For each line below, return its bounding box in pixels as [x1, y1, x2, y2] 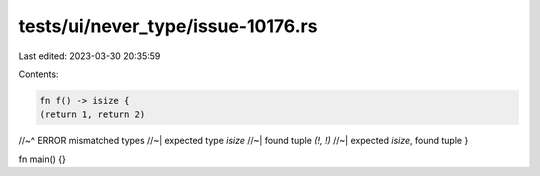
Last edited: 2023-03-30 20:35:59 [18, 50, 161, 62]
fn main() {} [18, 153, 67, 165]
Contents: [18, 68, 59, 80]
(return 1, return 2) [39, 109, 146, 120]
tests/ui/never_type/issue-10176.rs [18, 15, 318, 37]
